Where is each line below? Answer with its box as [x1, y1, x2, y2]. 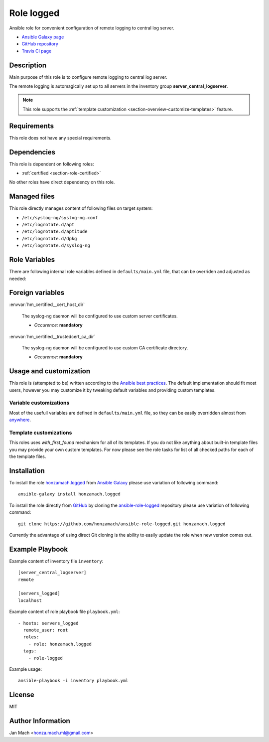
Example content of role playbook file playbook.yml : [9, 608, 120, 615]
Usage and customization [9, 367, 91, 376]
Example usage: [9, 666, 42, 672]
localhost [18, 597, 42, 603]
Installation [9, 466, 45, 475]
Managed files [9, 192, 55, 201]
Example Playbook [9, 545, 68, 553]
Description [9, 61, 47, 69]
